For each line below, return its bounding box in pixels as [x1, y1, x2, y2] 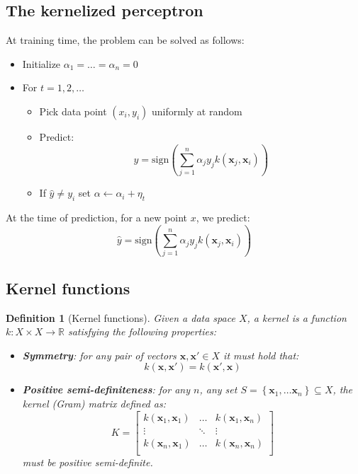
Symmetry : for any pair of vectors [22, 347, 177, 362]
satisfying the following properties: [67, 324, 216, 339]
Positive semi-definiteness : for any [22, 382, 190, 397]
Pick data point [39, 103, 107, 118]
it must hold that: [223, 347, 299, 362]
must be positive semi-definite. [22, 454, 153, 469]
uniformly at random [151, 103, 242, 118]
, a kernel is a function [247, 310, 347, 325]
